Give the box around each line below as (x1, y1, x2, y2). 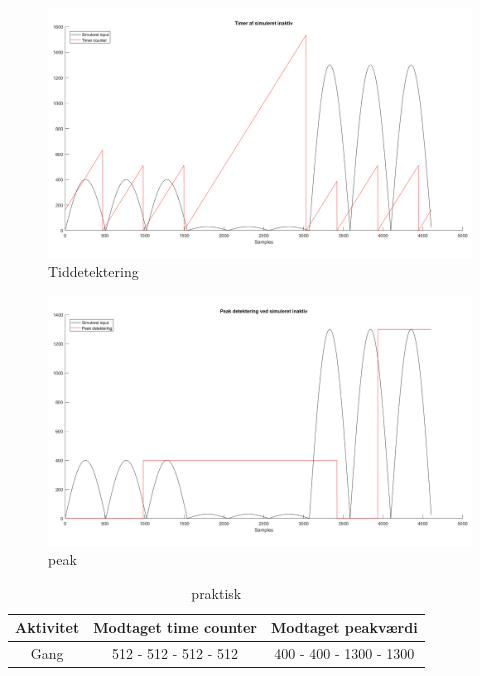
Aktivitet (15, 617, 80, 638)
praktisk (191, 582, 242, 603)
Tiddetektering (48, 261, 139, 282)
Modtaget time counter (93, 617, 257, 638)
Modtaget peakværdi (270, 617, 418, 638)
